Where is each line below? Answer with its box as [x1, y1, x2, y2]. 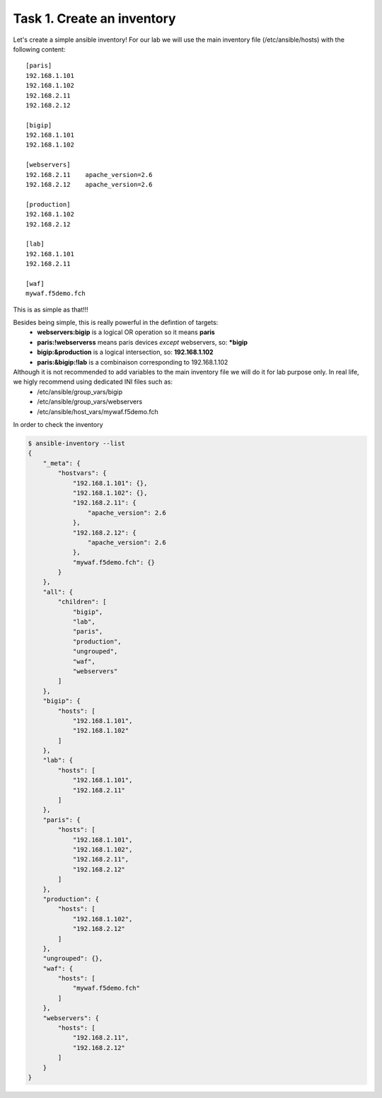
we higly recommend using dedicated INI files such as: [13, 377, 173, 386]
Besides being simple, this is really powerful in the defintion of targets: [13, 319, 219, 327]
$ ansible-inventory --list [28, 439, 125, 447]
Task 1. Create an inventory [13, 11, 176, 26]
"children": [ [57, 598, 107, 606]
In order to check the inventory [13, 421, 103, 428]
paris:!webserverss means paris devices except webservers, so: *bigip [37, 338, 248, 346]
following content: [13, 45, 66, 53]
